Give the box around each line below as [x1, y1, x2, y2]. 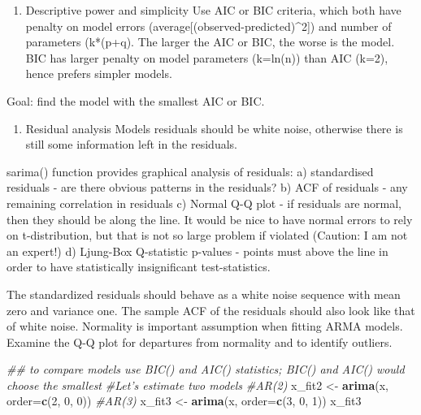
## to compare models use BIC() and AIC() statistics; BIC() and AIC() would [7, 361, 405, 378]
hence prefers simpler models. [25, 65, 172, 82]
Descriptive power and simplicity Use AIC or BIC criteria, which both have [25, 2, 401, 18]
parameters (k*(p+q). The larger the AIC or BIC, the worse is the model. [25, 33, 395, 50]
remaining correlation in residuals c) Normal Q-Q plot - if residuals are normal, [7, 194, 401, 211]
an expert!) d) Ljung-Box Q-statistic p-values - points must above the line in [7, 242, 388, 259]
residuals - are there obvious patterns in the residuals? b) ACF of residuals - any [7, 179, 408, 196]
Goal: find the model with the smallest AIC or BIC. [7, 92, 265, 109]
